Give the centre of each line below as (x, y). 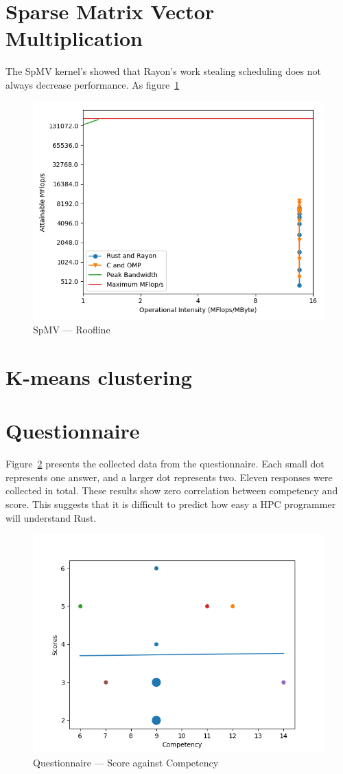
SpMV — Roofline (72, 330)
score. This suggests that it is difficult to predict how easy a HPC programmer (171, 504)
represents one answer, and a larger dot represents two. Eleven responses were (169, 477)
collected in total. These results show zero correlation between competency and (172, 490)
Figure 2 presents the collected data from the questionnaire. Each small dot (165, 464)
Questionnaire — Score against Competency (126, 762)
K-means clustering (99, 376)
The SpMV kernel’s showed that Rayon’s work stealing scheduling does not (163, 71)
